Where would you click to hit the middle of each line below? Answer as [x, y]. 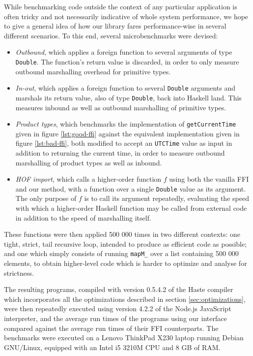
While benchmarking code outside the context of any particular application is [121, 6]
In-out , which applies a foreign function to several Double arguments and [126, 88]
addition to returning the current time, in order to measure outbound [120, 153]
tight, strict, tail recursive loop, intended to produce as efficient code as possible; [126, 243]
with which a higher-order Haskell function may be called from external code [131, 208]
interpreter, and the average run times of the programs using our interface [115, 318]
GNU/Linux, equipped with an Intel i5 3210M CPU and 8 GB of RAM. [112, 347]
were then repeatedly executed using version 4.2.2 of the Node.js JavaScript [118, 308]
